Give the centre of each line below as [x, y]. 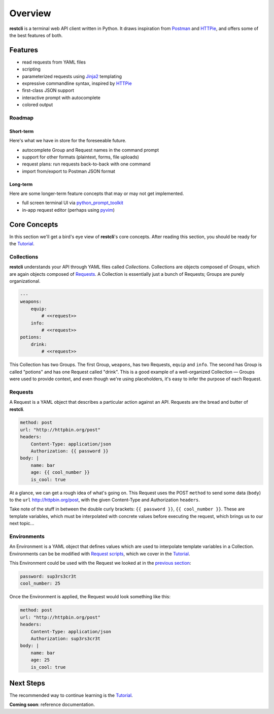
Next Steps [27, 683]
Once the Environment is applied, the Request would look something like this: [90, 597]
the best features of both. [36, 35]
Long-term [21, 184]
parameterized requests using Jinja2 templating [72, 76]
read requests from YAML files [54, 62]
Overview [30, 13]
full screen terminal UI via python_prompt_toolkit [73, 203]
